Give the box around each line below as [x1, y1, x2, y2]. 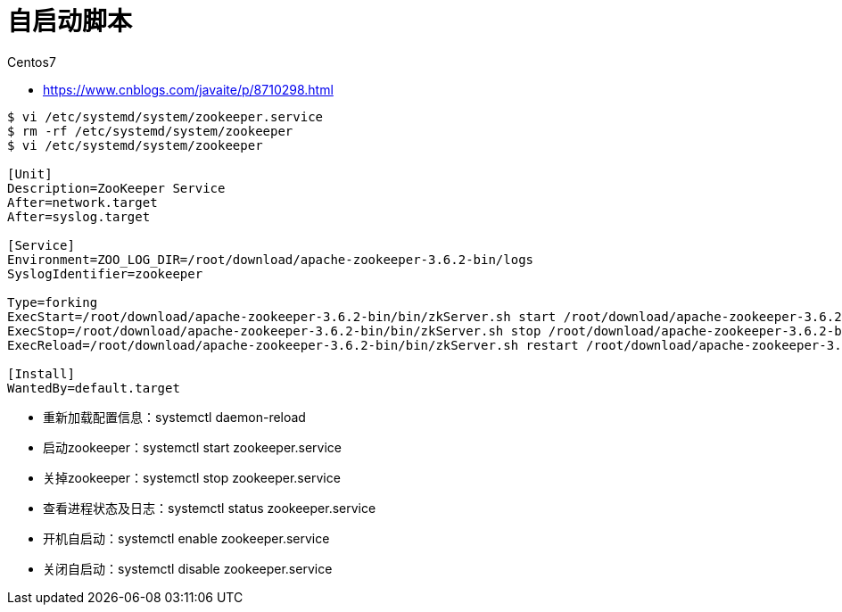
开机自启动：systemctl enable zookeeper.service [43, 530, 330, 546]
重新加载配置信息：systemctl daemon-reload [43, 409, 306, 425]
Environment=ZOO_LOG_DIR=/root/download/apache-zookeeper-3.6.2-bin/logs [7, 252, 534, 267]
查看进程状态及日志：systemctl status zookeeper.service [43, 500, 376, 516]
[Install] [7, 366, 75, 381]
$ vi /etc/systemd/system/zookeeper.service [7, 109, 324, 124]
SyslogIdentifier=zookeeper [7, 266, 203, 281]
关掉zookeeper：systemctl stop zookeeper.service [43, 469, 341, 485]
